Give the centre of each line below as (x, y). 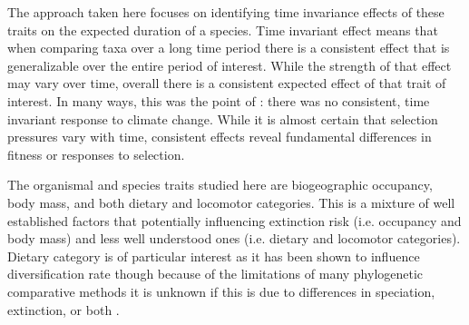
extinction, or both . (64, 309)
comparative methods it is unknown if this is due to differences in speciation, (221, 291)
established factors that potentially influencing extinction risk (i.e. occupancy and (234, 220)
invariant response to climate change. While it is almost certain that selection (223, 118)
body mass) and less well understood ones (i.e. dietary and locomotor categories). (234, 238)
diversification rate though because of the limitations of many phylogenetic (215, 274)
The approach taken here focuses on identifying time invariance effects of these (226, 12)
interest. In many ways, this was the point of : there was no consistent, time (219, 100)
